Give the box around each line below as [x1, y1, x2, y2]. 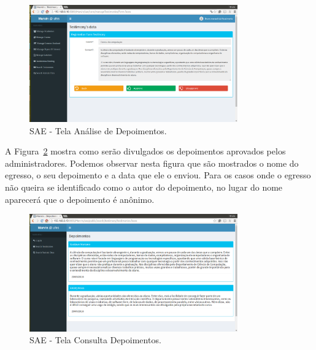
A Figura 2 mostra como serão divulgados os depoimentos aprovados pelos [5, 145, 286, 158]
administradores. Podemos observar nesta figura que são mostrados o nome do [5, 156, 299, 169]
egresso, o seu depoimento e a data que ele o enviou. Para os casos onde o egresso [5, 169, 311, 181]
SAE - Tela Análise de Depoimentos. [29, 124, 167, 137]
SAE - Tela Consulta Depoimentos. [29, 333, 161, 346]
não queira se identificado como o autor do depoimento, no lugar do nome [5, 181, 283, 194]
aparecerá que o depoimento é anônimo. [5, 192, 155, 205]
